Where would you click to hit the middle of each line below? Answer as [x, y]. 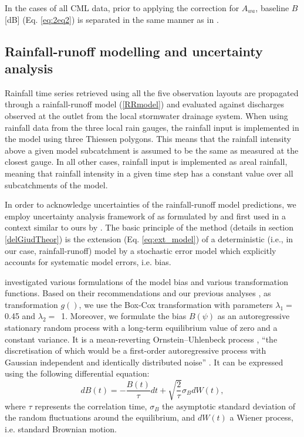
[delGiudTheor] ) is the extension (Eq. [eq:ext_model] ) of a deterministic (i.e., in [149, 238]
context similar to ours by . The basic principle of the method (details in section [149, 227]
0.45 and [20, 316]
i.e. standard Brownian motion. [61, 428]
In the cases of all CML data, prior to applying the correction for [122, 8]
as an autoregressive [254, 316]
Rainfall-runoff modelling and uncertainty [134, 51]
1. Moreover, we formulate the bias [124, 316]
